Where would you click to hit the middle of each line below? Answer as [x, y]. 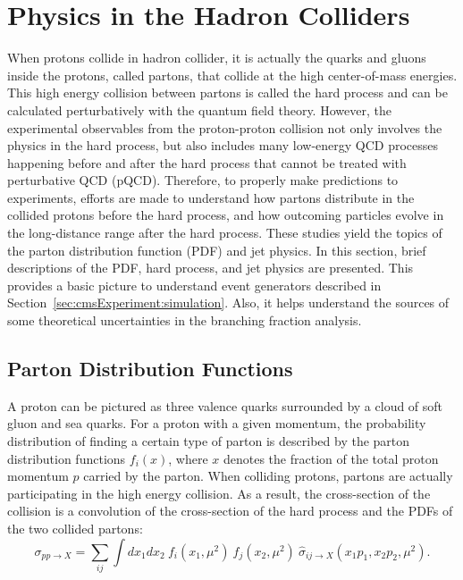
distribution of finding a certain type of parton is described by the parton [209, 441]
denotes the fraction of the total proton [331, 458]
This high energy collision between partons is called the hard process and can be [227, 92]
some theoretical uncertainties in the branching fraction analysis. [185, 320]
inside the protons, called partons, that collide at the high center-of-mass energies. [232, 75]
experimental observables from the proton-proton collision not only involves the [225, 127]
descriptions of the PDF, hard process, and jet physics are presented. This [210, 268]
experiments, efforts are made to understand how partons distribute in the [211, 197]
